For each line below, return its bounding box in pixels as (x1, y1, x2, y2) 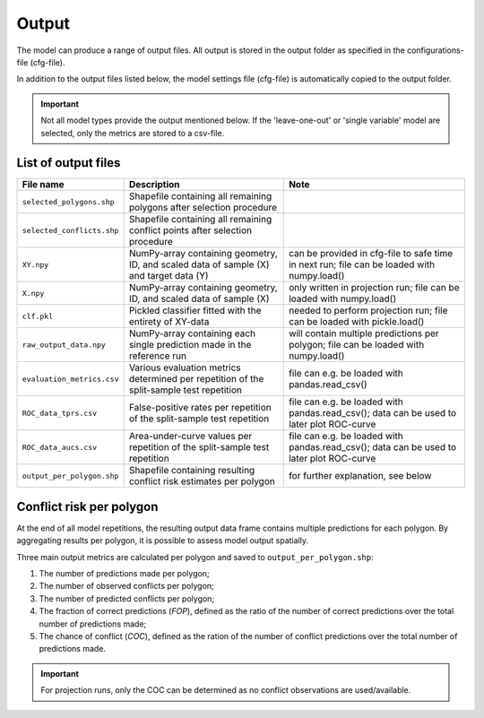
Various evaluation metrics (128, 361, 241, 374)
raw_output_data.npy (22, 340, 107, 350)
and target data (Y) (128, 270, 210, 282)
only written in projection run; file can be (288, 281, 460, 294)
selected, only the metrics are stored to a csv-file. (40, 127, 225, 138)
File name (22, 178, 65, 191)
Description (128, 178, 180, 191)
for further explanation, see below (288, 470, 432, 482)
